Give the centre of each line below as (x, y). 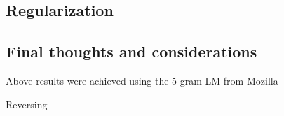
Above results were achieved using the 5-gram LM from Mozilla (142, 80)
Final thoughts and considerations (131, 51)
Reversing (27, 104)
